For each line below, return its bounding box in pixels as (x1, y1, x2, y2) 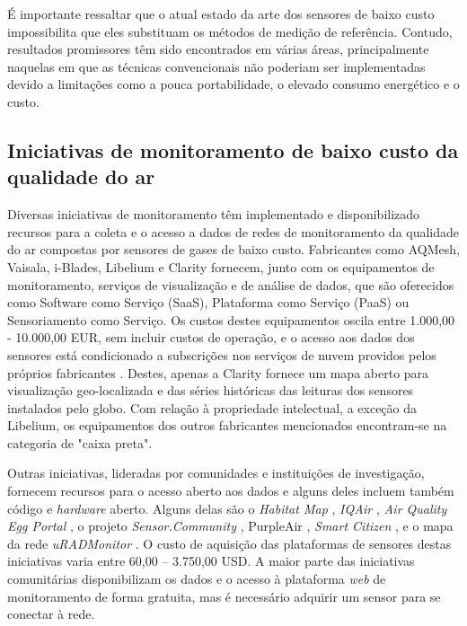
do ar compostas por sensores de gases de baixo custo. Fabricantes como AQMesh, (7, 240, 460, 259)
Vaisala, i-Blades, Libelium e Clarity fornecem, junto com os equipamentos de (7, 257, 435, 276)
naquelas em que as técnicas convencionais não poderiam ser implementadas (7, 57, 426, 75)
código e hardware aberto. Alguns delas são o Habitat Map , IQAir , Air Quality (7, 498, 447, 517)
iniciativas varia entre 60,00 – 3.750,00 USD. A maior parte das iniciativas (7, 551, 415, 570)
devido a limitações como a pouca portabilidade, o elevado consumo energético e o (7, 75, 460, 93)
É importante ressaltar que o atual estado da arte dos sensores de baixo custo (7, 4, 435, 22)
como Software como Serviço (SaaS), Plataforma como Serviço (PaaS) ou (7, 293, 410, 312)
